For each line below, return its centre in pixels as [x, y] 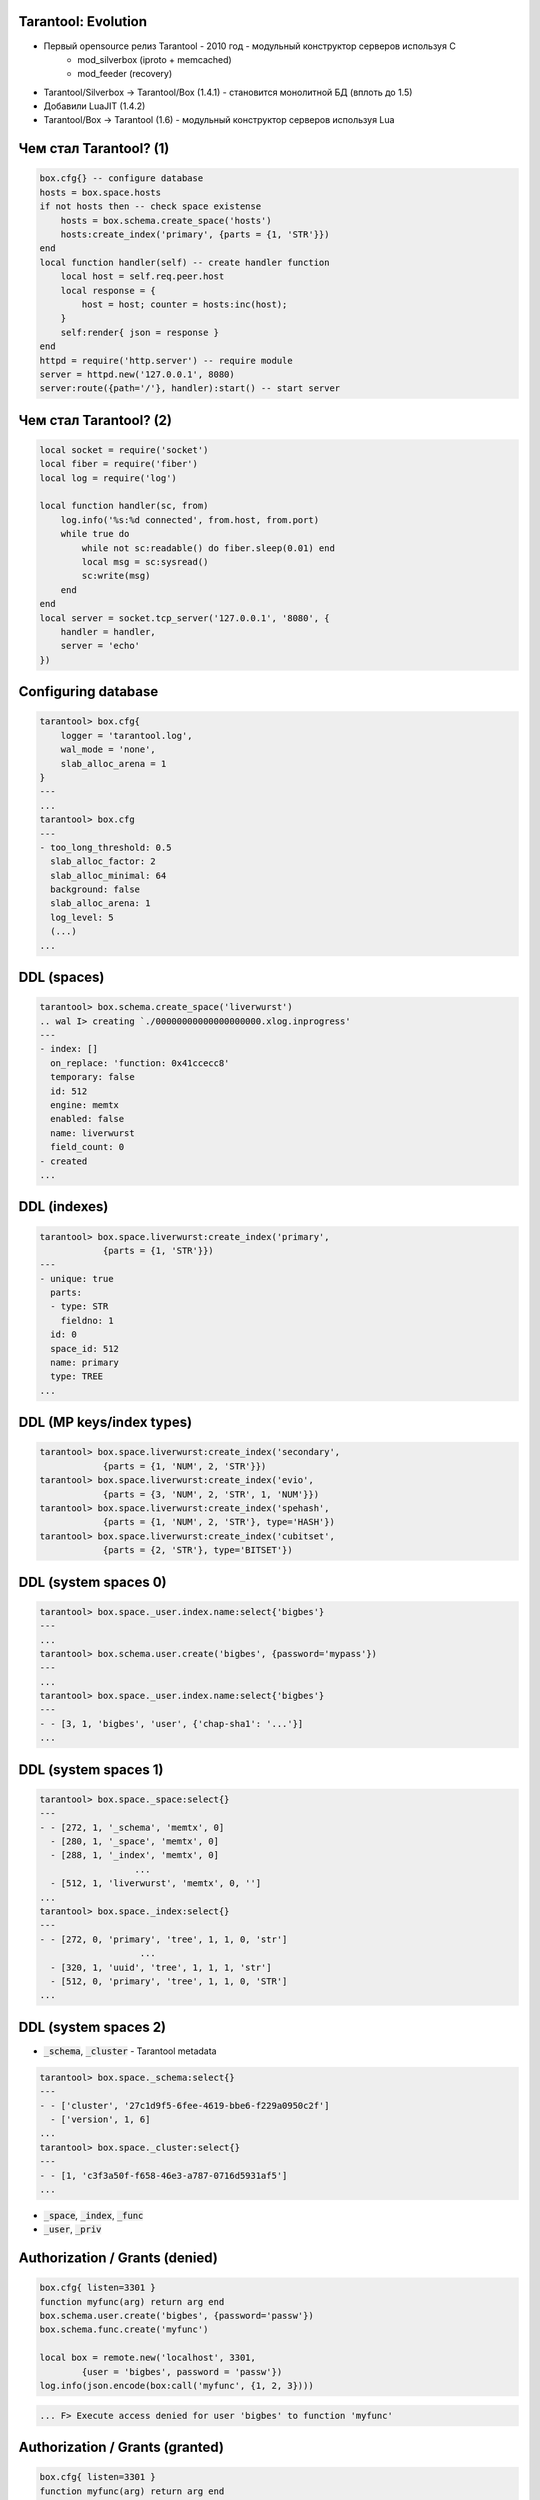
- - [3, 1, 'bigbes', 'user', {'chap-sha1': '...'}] [171, 1723]
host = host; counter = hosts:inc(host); [184, 304]
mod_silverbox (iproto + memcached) [154, 59]
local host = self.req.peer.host [142, 276]
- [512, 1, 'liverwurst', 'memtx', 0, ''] [156, 1883]
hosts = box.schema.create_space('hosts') [166, 220]
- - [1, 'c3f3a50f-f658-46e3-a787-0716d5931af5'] [163, 2175]
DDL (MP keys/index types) [105, 1422]
